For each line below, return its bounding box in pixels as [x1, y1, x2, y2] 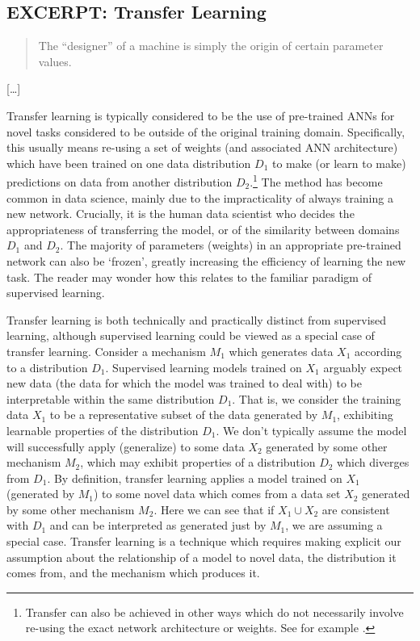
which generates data [229, 342, 334, 359]
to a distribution [6, 358, 88, 375]
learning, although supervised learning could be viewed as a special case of [6, 327, 375, 344]
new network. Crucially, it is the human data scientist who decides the [6, 205, 355, 222]
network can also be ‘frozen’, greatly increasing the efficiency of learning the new [6, 252, 406, 269]
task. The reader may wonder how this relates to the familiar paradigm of [6, 268, 372, 285]
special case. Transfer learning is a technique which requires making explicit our [6, 533, 401, 550]
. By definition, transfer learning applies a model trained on [47, 469, 342, 486]
